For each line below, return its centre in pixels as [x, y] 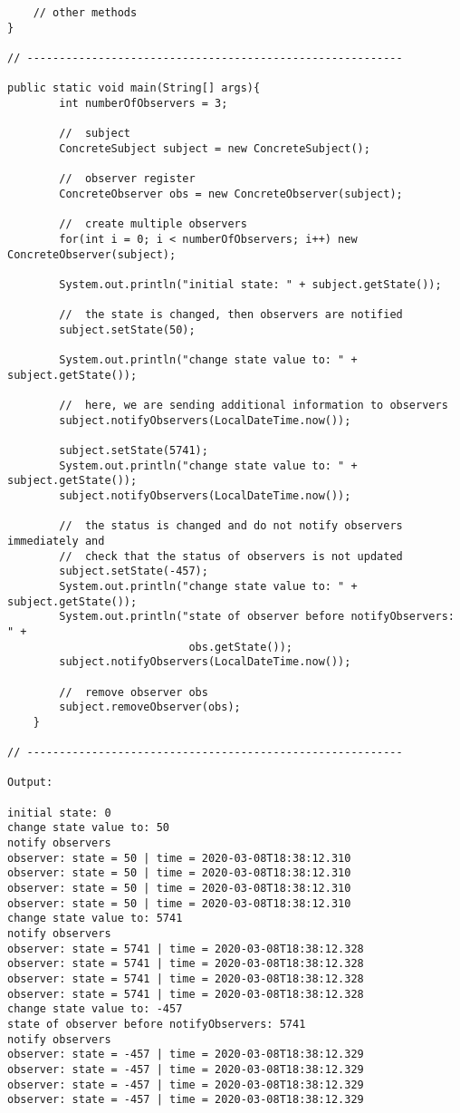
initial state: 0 [59, 813]
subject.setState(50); [127, 329]
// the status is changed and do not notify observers [231, 526]
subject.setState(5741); [134, 451]
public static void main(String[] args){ [134, 88]
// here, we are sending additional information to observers [254, 406]
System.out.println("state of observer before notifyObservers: [257, 617]
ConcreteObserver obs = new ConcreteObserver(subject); [231, 194]
